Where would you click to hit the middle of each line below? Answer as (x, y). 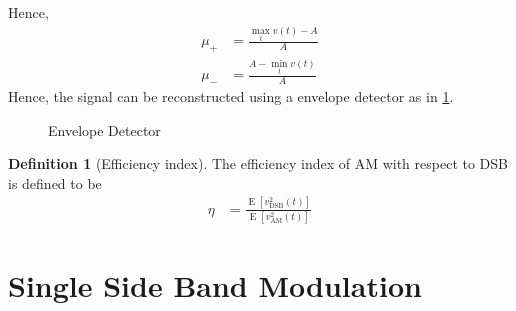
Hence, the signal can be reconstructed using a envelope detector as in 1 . (231, 95)
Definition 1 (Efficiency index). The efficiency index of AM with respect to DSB (258, 163)
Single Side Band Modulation (215, 285)
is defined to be (55, 182)
